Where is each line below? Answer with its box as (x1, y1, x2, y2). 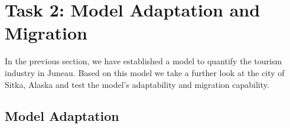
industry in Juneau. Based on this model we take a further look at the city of (5, 66, 285, 78)
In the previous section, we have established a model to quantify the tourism (5, 55, 282, 67)
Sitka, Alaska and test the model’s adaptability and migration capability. (5, 78, 269, 90)
